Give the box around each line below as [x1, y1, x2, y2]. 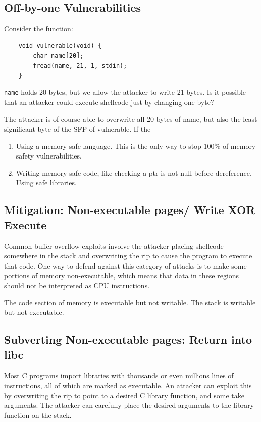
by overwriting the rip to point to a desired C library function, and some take [4, 390, 245, 400]
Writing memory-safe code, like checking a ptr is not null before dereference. [16, 167, 252, 178]
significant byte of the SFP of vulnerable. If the [4, 124, 151, 134]
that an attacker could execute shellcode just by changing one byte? [4, 96, 214, 107]
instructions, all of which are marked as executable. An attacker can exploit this [4, 380, 252, 390]
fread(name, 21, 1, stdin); [33, 62, 127, 69]
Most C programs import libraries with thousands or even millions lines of [4, 370, 234, 381]
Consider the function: [4, 23, 73, 34]
